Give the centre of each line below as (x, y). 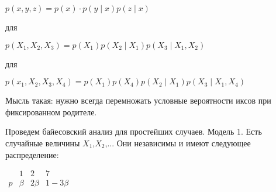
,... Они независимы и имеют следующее (178, 143)
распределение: (32, 154)
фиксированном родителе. (51, 112)
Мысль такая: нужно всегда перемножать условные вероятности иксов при (138, 100)
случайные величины (43, 143)
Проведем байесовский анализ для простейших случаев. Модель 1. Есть (134, 131)
